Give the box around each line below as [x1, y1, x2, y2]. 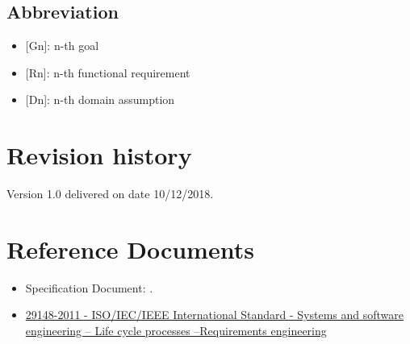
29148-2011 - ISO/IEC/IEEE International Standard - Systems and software [25, 306, 404, 323]
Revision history [6, 139, 192, 172]
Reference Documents [6, 232, 254, 265]
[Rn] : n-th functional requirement [25, 64, 190, 81]
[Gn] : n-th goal [25, 37, 99, 54]
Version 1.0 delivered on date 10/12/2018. [6, 185, 214, 202]
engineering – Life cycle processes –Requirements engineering [25, 322, 327, 339]
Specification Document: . [25, 279, 153, 296]
